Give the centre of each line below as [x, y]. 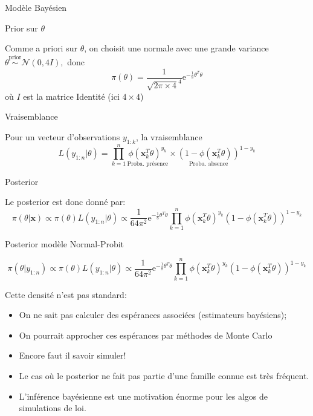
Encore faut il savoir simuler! [73, 355]
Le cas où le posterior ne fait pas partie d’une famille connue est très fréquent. [164, 375]
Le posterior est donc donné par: [65, 202]
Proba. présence [148, 164]
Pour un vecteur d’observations [63, 136]
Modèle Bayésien [36, 7]
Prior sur [21, 28]
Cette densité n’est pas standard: [66, 294]
